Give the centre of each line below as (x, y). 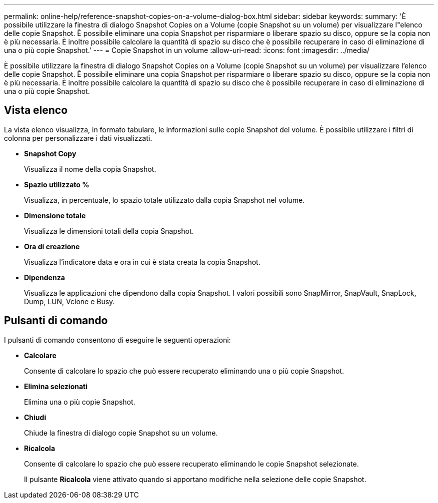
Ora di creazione (52, 246)
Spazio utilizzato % (57, 184)
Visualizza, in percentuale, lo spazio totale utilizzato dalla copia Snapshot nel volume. (164, 200)
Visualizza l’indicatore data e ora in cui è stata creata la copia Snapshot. (142, 262)
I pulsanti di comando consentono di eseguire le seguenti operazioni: (117, 340)
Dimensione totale (55, 215)
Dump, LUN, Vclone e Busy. (69, 301)
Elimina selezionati (56, 386)
